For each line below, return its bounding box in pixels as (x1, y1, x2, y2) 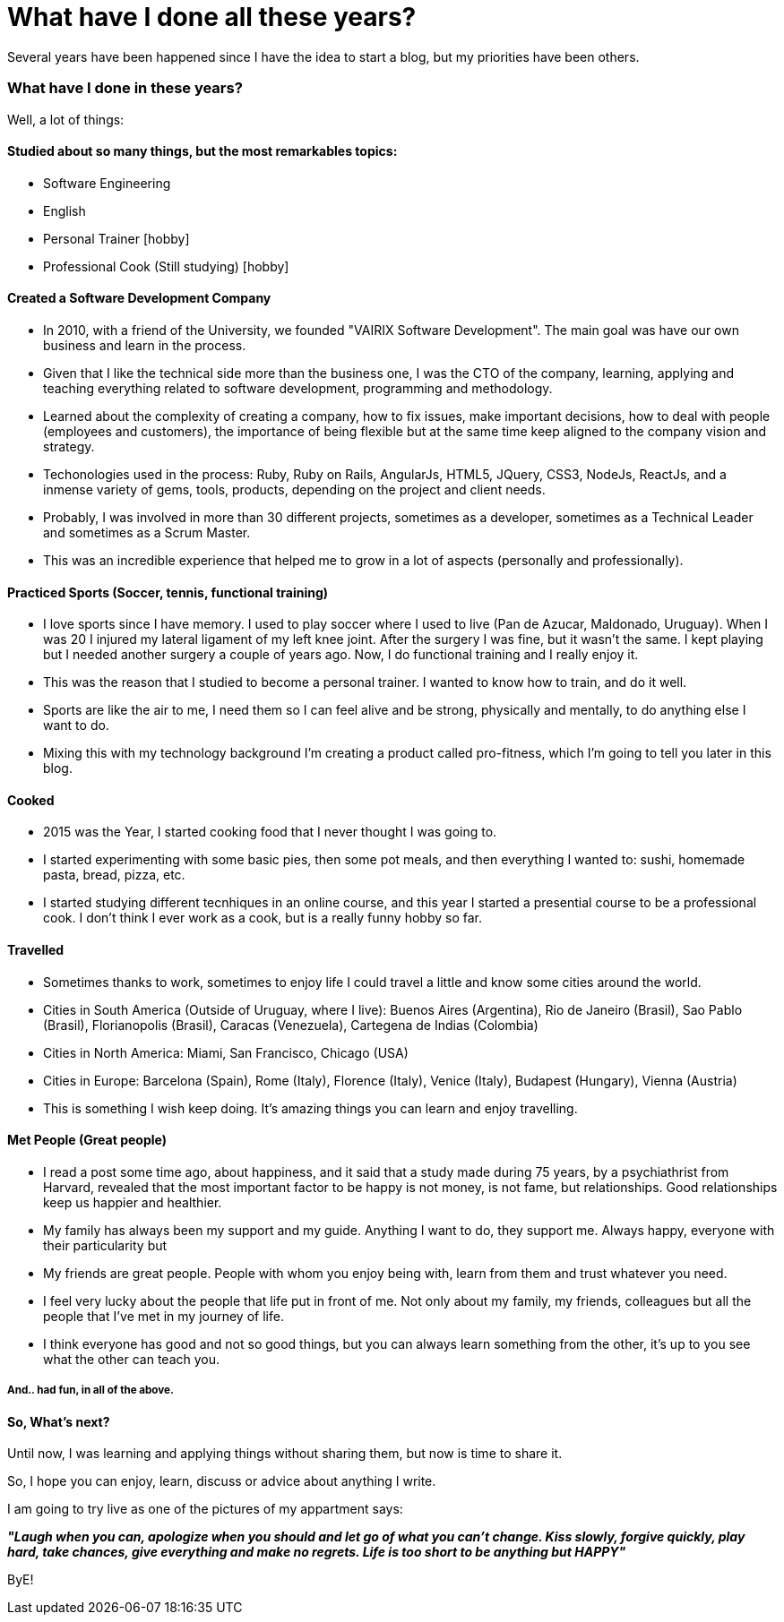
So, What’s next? (7, 1413, 110, 1429)
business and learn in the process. (43, 337, 246, 353)
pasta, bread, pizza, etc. (43, 867, 185, 883)
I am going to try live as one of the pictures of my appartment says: (7, 1501, 403, 1517)
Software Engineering (43, 175, 171, 191)
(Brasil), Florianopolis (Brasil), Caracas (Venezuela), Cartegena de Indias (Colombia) (43, 1017, 538, 1033)
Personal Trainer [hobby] (43, 230, 190, 246)
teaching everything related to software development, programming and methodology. (43, 380, 553, 396)
